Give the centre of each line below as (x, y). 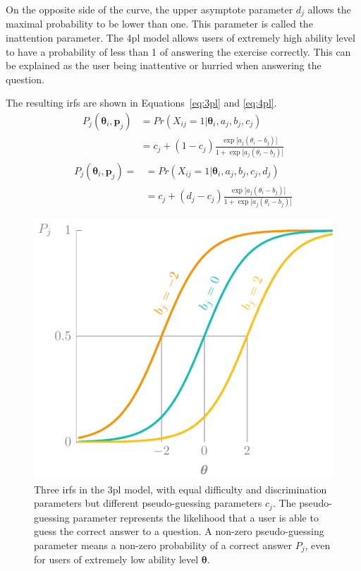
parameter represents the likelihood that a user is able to (196, 517)
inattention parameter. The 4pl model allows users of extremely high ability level (180, 38)
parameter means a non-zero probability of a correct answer (163, 545)
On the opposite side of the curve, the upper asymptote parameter (149, 9)
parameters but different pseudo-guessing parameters (148, 503)
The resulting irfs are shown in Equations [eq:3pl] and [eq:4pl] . (141, 103)
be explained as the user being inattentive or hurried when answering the (164, 65)
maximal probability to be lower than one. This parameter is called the (159, 24)
